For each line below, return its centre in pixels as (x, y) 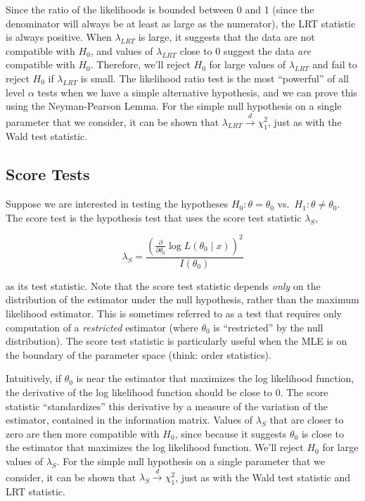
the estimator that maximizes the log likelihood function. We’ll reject (155, 447)
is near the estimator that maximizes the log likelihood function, (215, 378)
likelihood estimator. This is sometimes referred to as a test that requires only (174, 313)
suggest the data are (267, 50)
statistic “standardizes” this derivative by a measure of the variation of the (167, 406)
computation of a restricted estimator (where (102, 327)
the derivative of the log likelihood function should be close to (139, 392)
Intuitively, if (33, 378)
